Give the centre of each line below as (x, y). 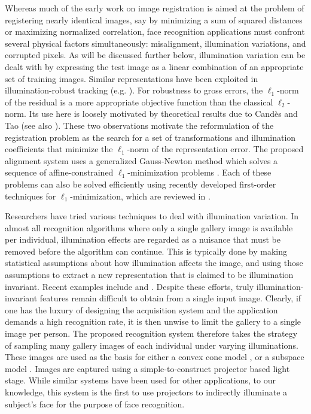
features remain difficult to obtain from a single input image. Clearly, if (170, 298)
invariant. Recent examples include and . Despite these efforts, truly (129, 286)
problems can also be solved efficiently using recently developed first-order (141, 184)
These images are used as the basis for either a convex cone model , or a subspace (155, 357)
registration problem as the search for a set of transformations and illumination (150, 137)
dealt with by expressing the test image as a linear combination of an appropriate (154, 66)
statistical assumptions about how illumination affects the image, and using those (154, 263)
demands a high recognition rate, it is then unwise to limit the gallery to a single (153, 321)
